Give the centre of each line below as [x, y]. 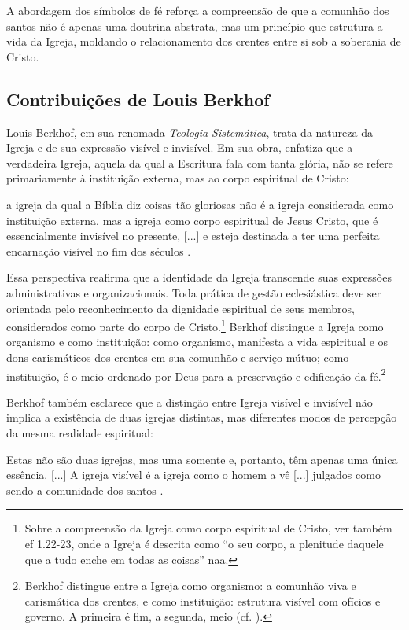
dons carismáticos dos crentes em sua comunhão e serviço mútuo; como [178, 357]
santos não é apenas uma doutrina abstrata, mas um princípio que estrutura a [195, 26]
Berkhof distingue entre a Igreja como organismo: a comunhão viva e [190, 586]
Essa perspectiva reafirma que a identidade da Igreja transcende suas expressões [199, 277]
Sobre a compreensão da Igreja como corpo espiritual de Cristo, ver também [208, 528]
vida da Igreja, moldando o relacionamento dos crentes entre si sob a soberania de [204, 41]
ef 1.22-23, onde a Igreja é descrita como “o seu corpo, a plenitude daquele [204, 543]
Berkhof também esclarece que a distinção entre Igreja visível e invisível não [190, 402]
